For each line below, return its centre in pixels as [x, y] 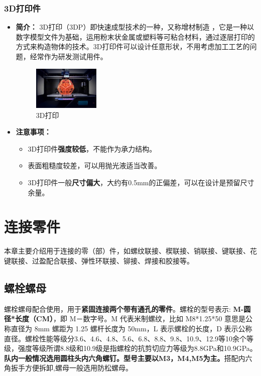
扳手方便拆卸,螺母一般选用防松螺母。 [72, 368]
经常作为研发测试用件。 [69, 56]
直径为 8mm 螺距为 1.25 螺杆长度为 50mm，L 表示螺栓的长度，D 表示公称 [132, 328]
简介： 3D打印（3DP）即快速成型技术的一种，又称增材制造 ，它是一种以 [135, 27]
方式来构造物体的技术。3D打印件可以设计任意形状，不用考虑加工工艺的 [133, 46]
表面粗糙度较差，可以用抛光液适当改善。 [95, 165]
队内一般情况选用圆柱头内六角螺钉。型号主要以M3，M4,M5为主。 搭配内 [125, 358]
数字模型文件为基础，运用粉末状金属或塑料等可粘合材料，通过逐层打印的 [135, 36]
